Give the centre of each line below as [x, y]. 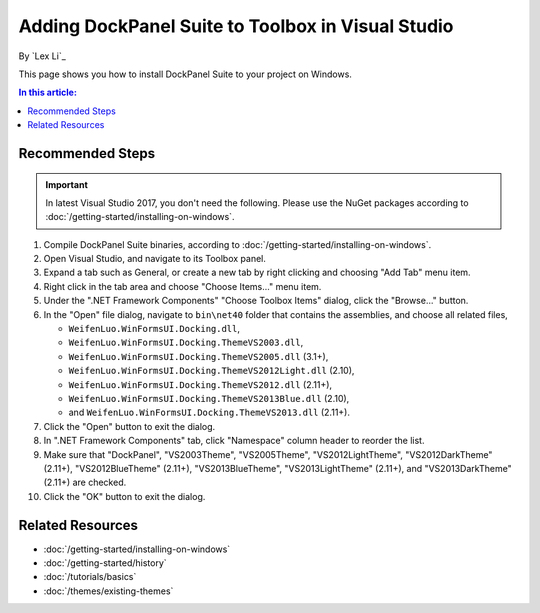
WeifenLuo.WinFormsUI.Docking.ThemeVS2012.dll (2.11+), [200, 384]
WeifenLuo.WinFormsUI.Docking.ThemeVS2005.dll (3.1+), [198, 356]
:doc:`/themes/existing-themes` [108, 591]
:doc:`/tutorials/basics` [90, 577]
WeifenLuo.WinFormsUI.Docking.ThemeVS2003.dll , [186, 342]
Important [67, 184]
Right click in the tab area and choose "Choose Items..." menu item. [182, 286]
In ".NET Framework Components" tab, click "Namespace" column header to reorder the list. [234, 441]
